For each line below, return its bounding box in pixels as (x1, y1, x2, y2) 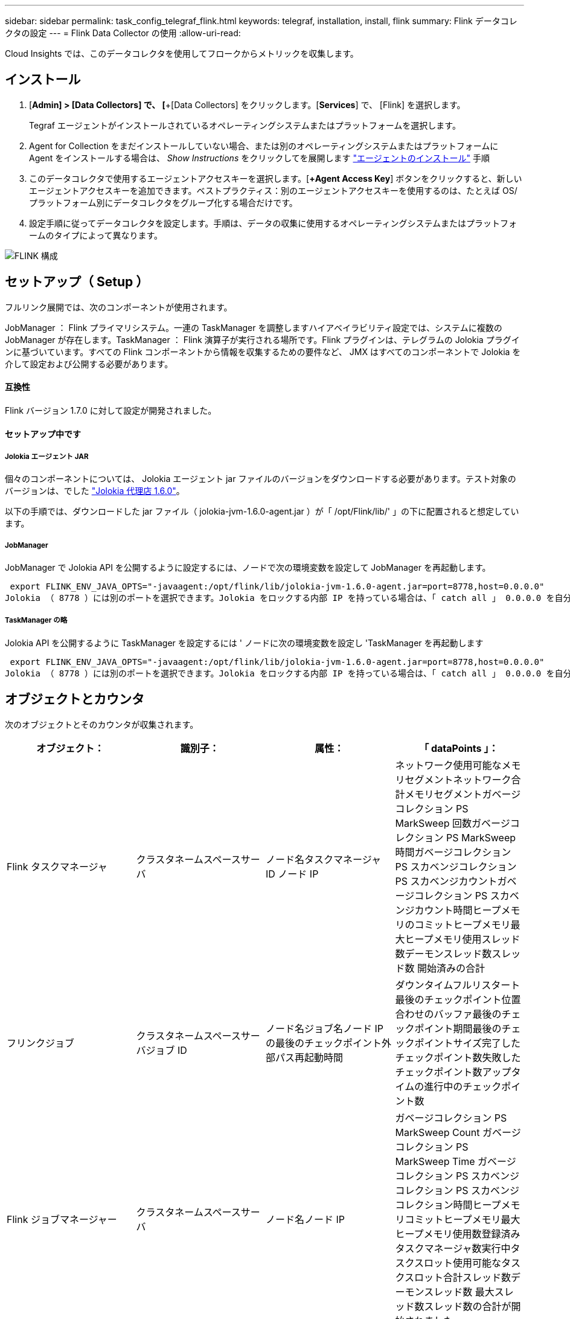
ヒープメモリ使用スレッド (405, 932, 520, 945)
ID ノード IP (266, 867, 319, 880)
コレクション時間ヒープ (395, 1198, 501, 1211)
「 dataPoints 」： (419, 742, 499, 754)
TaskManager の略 (5, 616, 68, 625)
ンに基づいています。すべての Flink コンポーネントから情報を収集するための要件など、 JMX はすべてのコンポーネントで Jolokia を (5, 346, 521, 357)
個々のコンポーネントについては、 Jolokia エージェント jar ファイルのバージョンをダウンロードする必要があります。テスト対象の (5, 473, 516, 484)
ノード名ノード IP (266, 1213, 345, 1225)
